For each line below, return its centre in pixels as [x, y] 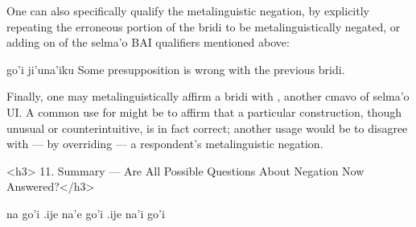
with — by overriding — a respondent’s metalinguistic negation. [165, 144]
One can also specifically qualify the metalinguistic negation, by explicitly [188, 10]
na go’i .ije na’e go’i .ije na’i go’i [86, 213]
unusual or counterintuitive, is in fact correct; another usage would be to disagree [207, 128]
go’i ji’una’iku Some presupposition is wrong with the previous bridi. [176, 69]
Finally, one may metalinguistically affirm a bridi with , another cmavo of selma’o [208, 96]
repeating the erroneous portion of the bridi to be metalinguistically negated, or [204, 26]
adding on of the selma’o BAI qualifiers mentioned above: [148, 42]
